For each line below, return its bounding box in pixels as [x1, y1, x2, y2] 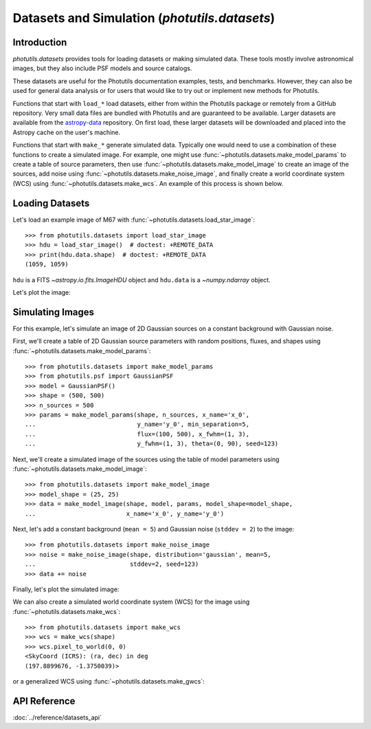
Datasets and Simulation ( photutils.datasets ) [12, 10, 276, 25]
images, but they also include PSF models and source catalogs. [12, 64, 192, 72]
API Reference [12, 695, 76, 707]
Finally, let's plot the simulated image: [12, 585, 120, 593]
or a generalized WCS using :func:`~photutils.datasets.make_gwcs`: [12, 677, 205, 686]
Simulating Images [12, 306, 95, 318]
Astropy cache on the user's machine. [12, 128, 120, 136]
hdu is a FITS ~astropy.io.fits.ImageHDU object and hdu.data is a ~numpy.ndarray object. [12, 275, 271, 284]
